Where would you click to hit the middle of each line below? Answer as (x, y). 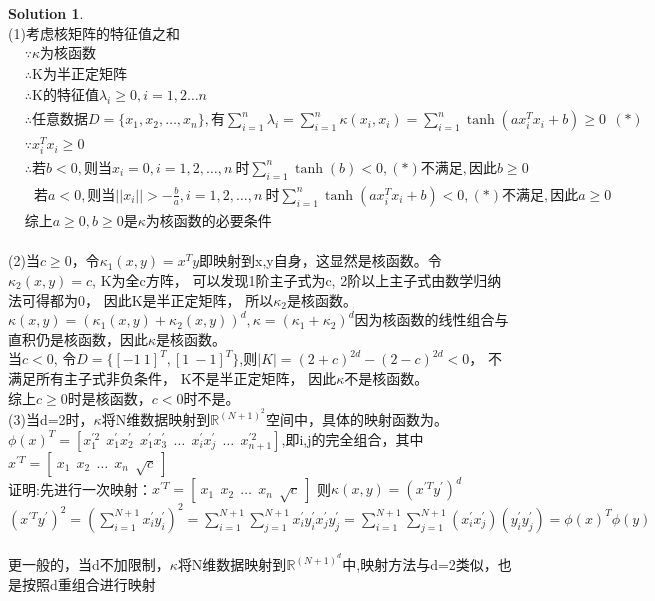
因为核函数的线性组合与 (431, 319)
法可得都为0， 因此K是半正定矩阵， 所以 (141, 299)
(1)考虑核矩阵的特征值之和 (94, 32)
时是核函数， (109, 397)
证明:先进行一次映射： (80, 488)
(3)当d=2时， (51, 419)
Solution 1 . (46, 13)
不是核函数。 (386, 377)
